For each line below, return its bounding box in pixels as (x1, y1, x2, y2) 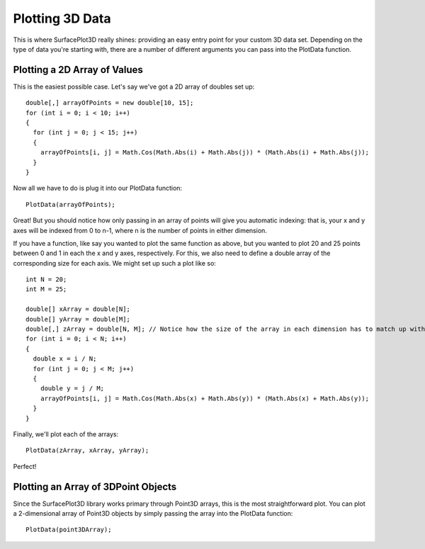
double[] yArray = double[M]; (25, 315, 131, 323)
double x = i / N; (33, 355, 97, 363)
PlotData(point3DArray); (25, 526, 112, 534)
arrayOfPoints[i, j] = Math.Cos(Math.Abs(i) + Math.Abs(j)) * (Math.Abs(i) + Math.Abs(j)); (40, 149, 370, 157)
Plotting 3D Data (13, 11, 111, 26)
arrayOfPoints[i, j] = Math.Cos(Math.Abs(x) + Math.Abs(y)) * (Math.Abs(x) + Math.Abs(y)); (40, 394, 370, 402)
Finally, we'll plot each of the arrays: (13, 429, 119, 438)
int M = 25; (25, 285, 67, 293)
